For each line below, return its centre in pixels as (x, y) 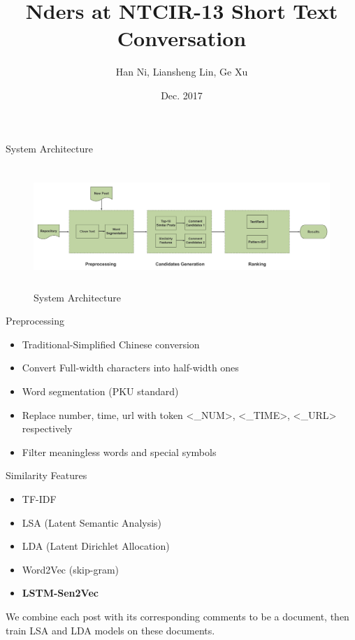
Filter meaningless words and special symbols (119, 451)
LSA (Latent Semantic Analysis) (92, 522)
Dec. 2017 (182, 95)
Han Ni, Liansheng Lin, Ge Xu (182, 72)
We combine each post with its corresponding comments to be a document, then (177, 616)
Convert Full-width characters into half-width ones (130, 368)
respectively (47, 428)
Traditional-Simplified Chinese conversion (111, 344)
